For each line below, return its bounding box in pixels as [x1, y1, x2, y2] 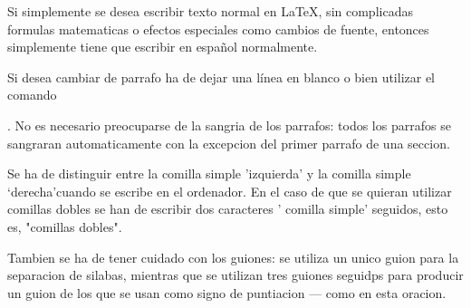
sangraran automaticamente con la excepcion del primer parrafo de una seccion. [7, 133, 450, 152]
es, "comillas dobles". [7, 217, 122, 236]
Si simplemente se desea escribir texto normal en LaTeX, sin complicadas [7, 2, 413, 20]
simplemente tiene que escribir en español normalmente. [7, 37, 318, 56]
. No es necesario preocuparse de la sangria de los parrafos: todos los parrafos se [7, 115, 451, 134]
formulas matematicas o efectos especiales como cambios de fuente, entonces [7, 19, 429, 38]
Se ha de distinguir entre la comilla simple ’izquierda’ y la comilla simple [7, 164, 411, 183]
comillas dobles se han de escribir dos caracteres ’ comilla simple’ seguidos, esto [7, 199, 448, 218]
